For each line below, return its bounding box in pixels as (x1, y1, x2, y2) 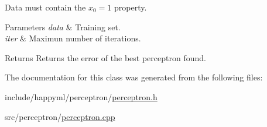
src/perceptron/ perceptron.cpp (5, 110, 115, 122)
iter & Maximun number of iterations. (5, 32, 141, 44)
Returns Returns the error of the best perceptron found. (5, 51, 206, 63)
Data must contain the (5, 1, 86, 13)
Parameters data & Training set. (5, 20, 121, 33)
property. (114, 1, 147, 13)
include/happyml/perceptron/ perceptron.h (5, 90, 158, 103)
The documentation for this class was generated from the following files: (5, 71, 263, 83)
